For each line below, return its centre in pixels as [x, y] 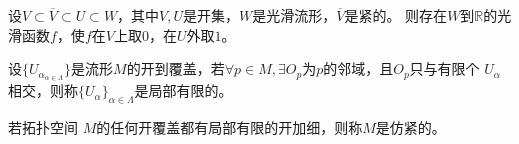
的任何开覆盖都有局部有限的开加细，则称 [229, 126]
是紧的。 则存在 [396, 15]
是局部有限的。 [183, 90]
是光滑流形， [294, 15]
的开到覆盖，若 [175, 68]
